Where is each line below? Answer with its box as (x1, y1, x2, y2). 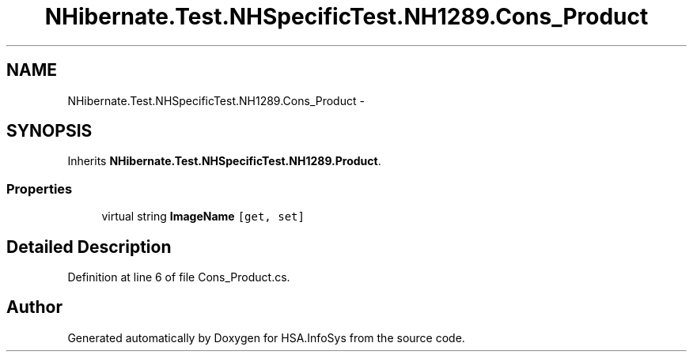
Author (6, 297, 62, 318)
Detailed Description (6, 236, 172, 257)
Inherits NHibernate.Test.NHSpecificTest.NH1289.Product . (67, 154, 381, 168)
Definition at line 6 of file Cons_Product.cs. (67, 270, 290, 285)
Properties (6, 180, 73, 197)
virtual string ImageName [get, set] (101, 209, 305, 224)
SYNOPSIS (6, 121, 93, 141)
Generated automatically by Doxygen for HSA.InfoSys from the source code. (67, 330, 465, 345)
